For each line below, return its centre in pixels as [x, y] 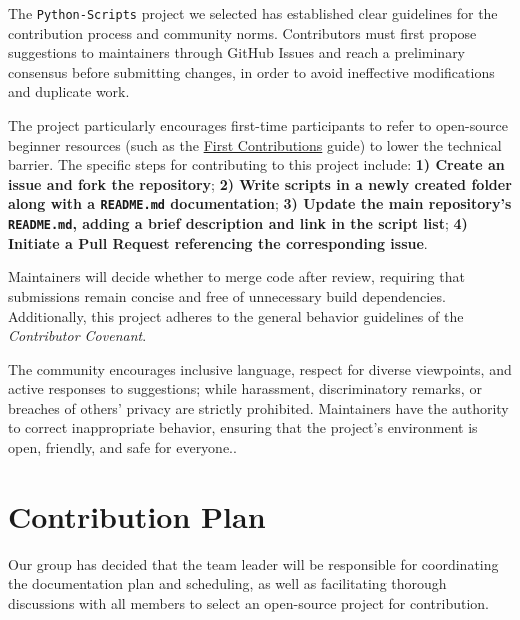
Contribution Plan [137, 515]
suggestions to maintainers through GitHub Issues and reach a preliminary [237, 52]
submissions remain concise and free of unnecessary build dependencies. [227, 295]
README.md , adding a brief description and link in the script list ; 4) [238, 223]
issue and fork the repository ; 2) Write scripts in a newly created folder [260, 183]
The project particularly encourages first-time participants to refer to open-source [258, 125]
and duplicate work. [69, 91]
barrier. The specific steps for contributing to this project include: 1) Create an [256, 164]
